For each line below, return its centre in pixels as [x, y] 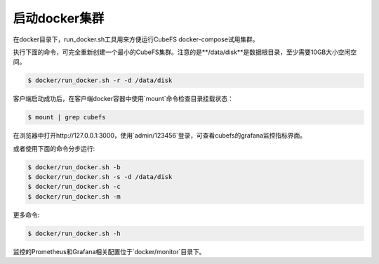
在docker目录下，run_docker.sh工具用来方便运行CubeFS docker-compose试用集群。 [136, 39]
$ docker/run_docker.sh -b [74, 167]
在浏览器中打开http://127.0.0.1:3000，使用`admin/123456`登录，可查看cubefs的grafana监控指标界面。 [160, 136]
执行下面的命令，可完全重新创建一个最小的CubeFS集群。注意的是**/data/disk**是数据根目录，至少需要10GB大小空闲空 [185, 52]
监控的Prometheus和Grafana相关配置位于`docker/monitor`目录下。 [109, 251]
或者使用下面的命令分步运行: [54, 148]
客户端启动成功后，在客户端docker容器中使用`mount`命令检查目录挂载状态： [124, 99]
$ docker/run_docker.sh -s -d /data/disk [100, 177]
